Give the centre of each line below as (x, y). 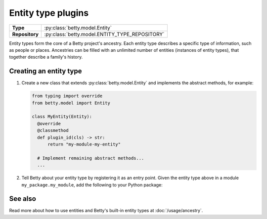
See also (23, 199)
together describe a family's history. (46, 57)
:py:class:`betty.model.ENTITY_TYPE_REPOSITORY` (104, 34)
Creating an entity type (45, 71)
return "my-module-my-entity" (84, 144)
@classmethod (53, 130)
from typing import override (67, 96)
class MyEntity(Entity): (62, 117)
